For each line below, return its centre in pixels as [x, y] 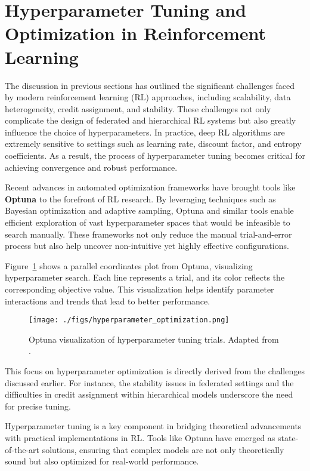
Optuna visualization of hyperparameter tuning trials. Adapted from [154, 339]
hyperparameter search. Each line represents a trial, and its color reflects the [145, 277]
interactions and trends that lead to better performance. [108, 301]
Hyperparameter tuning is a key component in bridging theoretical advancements [153, 426]
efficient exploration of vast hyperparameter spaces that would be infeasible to [148, 222]
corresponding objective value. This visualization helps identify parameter [139, 289]
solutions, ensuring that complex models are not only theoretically [163, 449]
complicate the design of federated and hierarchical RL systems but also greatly [151, 120]
